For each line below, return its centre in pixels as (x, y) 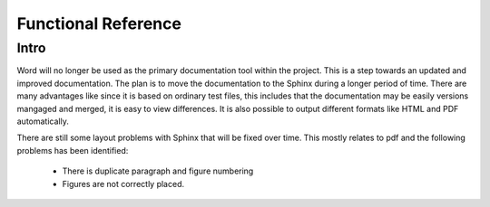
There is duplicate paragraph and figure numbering (158, 171)
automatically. (43, 121)
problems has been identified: (73, 150)
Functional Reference (99, 24)
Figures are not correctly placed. (123, 183)
